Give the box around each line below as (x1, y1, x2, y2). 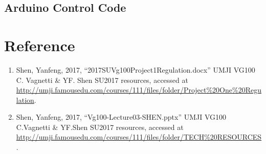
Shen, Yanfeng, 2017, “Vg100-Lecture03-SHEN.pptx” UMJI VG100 (16, 112, 227, 122)
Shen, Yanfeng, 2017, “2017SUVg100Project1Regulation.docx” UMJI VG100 (16, 64, 255, 75)
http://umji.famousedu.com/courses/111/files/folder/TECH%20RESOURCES (16, 131, 262, 142)
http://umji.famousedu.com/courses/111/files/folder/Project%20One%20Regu (16, 84, 261, 95)
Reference (4, 34, 75, 55)
